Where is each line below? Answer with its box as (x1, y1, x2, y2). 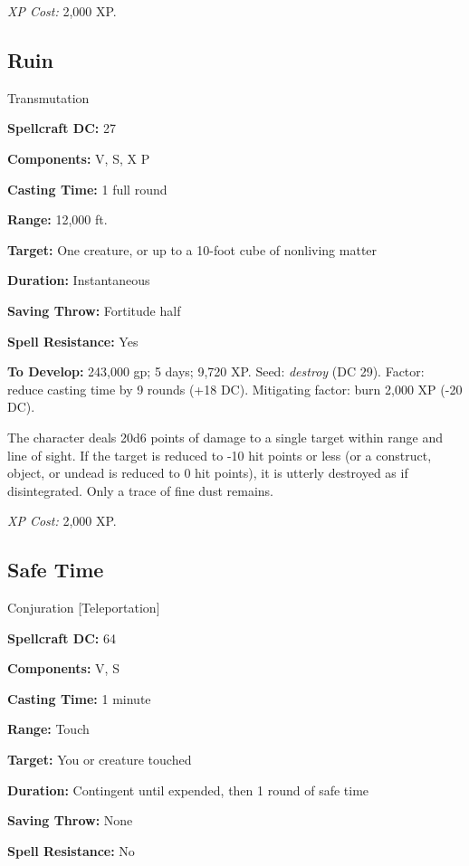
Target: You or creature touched (7, 750, 192, 769)
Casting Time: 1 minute (7, 689, 151, 708)
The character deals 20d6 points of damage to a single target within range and (7, 427, 444, 446)
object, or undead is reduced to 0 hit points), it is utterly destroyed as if (7, 463, 408, 482)
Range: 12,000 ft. (7, 210, 108, 229)
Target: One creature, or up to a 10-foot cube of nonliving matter (7, 240, 378, 259)
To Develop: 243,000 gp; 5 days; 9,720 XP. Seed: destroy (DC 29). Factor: (7, 362, 425, 381)
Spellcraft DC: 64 (7, 628, 116, 647)
